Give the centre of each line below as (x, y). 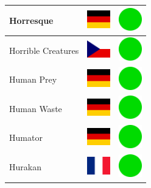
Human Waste (36, 108)
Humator (26, 137)
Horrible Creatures (44, 50)
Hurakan (25, 167)
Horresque (31, 20)
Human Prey (33, 79)
